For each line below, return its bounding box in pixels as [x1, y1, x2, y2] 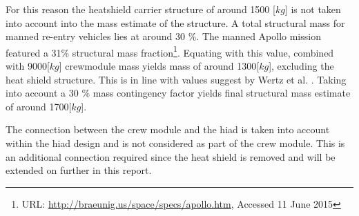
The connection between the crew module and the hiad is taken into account [6, 122, 330, 137]
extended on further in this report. [6, 163, 152, 177]
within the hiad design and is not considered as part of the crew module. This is [6, 136, 345, 150]
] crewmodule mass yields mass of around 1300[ [59, 59, 260, 73]
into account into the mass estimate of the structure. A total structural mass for [6, 15, 345, 30]
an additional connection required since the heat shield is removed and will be [6, 149, 336, 164]
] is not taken [284, 2, 341, 16]
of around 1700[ [6, 99, 72, 113]
